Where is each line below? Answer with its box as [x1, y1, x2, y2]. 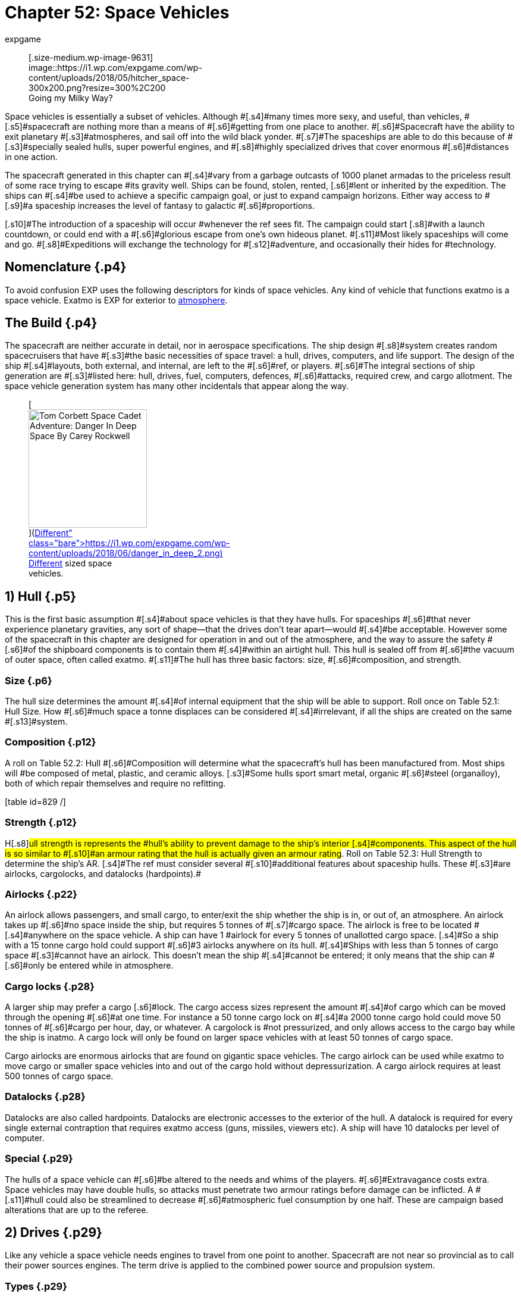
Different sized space [29, 558, 112, 569]
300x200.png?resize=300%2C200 [29, 82, 166, 93]
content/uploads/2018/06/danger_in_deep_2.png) [29, 548, 223, 559]
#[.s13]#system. [5, 716, 68, 727]
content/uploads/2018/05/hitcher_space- [29, 72, 190, 83]
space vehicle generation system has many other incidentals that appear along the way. [5, 381, 349, 391]
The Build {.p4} [5, 315, 98, 331]
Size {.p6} [5, 674, 52, 687]
